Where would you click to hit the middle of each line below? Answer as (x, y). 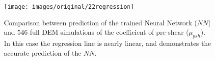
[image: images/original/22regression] (69, 7)
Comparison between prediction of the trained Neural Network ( (101, 22)
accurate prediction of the (43, 52)
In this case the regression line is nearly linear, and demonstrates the (107, 43)
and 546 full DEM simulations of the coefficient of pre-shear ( (96, 32)
